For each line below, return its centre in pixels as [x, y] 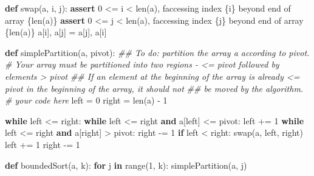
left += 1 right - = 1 [43, 144]
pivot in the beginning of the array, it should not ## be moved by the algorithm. [154, 88]
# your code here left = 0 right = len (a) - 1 [86, 100]
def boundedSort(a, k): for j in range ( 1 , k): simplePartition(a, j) [126, 165]
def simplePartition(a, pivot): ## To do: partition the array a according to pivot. [157, 52]
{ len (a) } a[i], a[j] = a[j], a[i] [56, 32]
